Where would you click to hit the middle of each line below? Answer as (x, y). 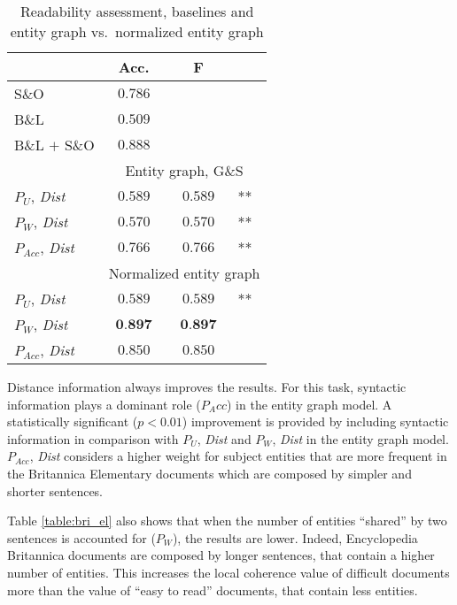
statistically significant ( (73, 421)
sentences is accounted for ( (81, 537)
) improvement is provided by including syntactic (315, 421)
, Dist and (224, 438)
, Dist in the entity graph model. (360, 438)
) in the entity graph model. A (310, 404)
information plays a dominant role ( (104, 404)
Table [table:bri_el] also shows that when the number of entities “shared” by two (227, 521)
